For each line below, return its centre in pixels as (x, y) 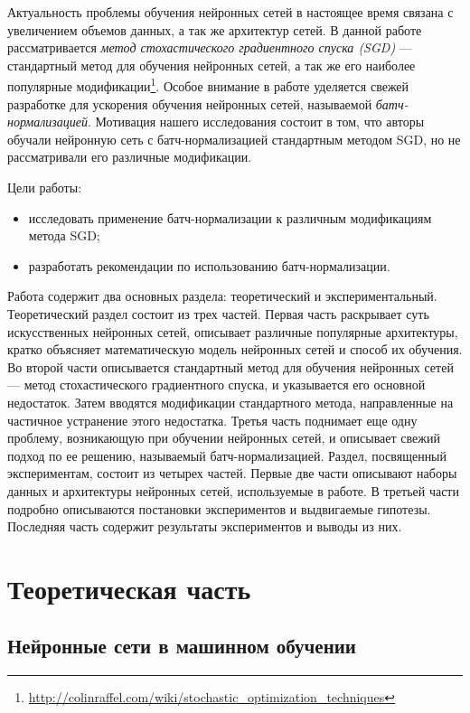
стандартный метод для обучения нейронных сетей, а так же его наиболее (211, 65)
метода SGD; (64, 235)
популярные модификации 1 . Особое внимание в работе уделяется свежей (208, 85)
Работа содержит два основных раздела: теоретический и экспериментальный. (222, 296)
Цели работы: (45, 187)
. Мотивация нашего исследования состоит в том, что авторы (256, 122)
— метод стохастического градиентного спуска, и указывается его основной (216, 385)
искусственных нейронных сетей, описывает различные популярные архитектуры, (233, 331)
